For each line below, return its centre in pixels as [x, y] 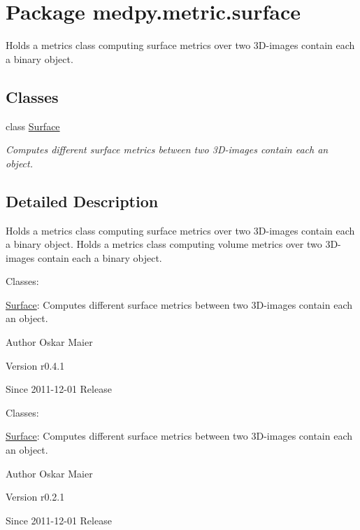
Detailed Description [82, 201]
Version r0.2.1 [35, 497]
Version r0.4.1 [35, 365]
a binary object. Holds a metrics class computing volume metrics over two [164, 244]
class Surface [33, 126]
